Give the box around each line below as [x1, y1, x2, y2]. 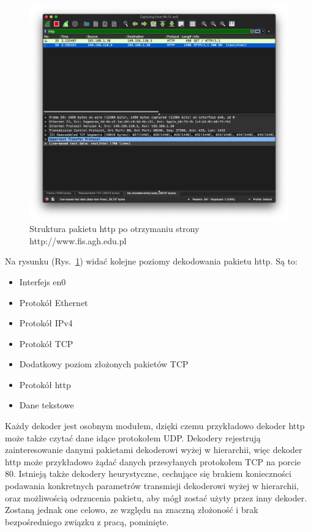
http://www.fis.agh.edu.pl [29, 234, 127, 247]
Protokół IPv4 [19, 317, 73, 329]
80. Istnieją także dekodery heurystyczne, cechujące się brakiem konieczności [5, 467, 291, 480]
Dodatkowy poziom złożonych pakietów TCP [19, 358, 189, 370]
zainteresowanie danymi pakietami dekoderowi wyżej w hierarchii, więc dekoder [5, 443, 302, 456]
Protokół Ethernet [19, 296, 88, 309]
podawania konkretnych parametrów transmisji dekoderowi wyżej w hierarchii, [5, 479, 299, 492]
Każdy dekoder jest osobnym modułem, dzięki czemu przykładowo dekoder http [5, 419, 305, 432]
